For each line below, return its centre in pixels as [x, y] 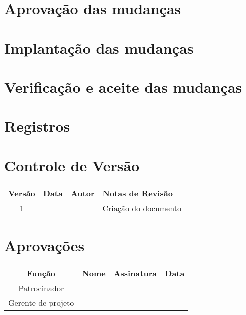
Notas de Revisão [138, 193]
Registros [37, 126]
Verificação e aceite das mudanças [123, 86]
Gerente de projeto [41, 302]
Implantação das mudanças [99, 47]
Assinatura [135, 273]
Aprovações [44, 245]
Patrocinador [41, 288]
